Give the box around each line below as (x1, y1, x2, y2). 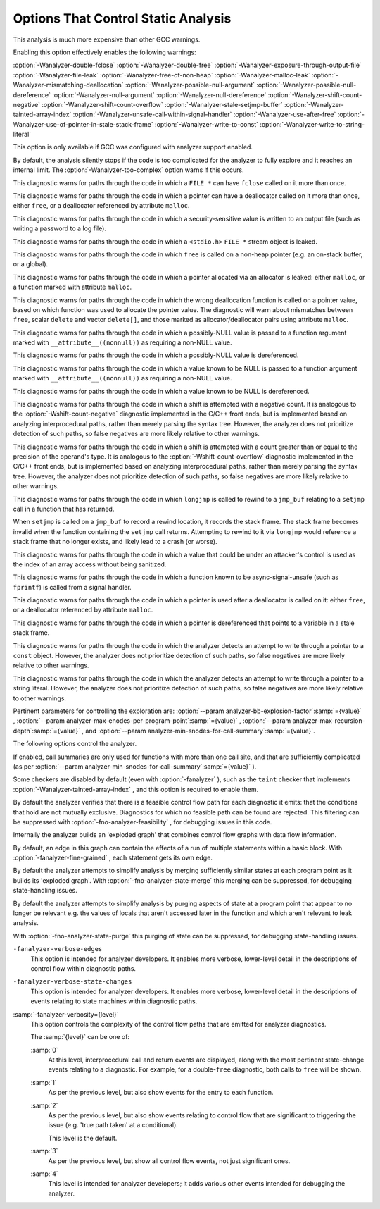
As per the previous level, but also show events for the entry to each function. (48, 1089, 274, 1097)
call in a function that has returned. (13, 504, 115, 513)
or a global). (13, 260, 49, 268)
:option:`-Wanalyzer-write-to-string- (259, 120, 365, 128)
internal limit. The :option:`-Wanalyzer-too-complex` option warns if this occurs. (13, 166, 244, 174)
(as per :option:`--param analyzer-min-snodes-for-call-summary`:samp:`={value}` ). (13, 762, 257, 771)
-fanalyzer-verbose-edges (13, 945, 103, 953)
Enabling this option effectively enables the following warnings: (13, 48, 196, 56)
